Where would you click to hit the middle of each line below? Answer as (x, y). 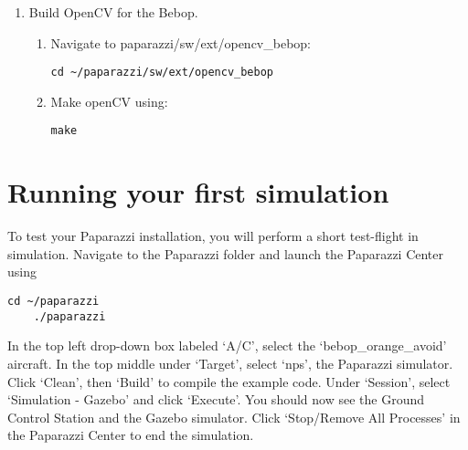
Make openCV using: (109, 101)
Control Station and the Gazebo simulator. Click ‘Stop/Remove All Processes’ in (234, 417)
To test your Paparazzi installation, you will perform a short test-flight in (213, 236)
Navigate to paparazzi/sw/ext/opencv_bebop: (181, 42)
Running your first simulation (198, 192)
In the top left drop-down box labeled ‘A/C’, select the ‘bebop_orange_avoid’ (227, 345)
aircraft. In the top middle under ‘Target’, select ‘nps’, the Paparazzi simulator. (230, 363)
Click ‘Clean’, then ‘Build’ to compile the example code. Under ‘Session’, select (229, 381)
